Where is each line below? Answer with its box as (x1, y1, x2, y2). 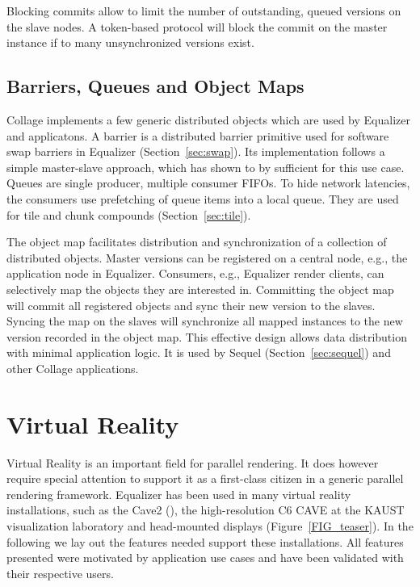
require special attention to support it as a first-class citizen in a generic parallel (6, 470, 404, 487)
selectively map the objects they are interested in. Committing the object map (6, 280, 394, 297)
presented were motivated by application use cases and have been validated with (6, 549, 404, 566)
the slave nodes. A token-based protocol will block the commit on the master (6, 18, 388, 35)
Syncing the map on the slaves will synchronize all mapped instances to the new (6, 312, 403, 329)
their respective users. (6, 564, 114, 581)
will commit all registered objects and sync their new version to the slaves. (6, 296, 376, 313)
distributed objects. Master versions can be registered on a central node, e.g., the (6, 249, 408, 266)
